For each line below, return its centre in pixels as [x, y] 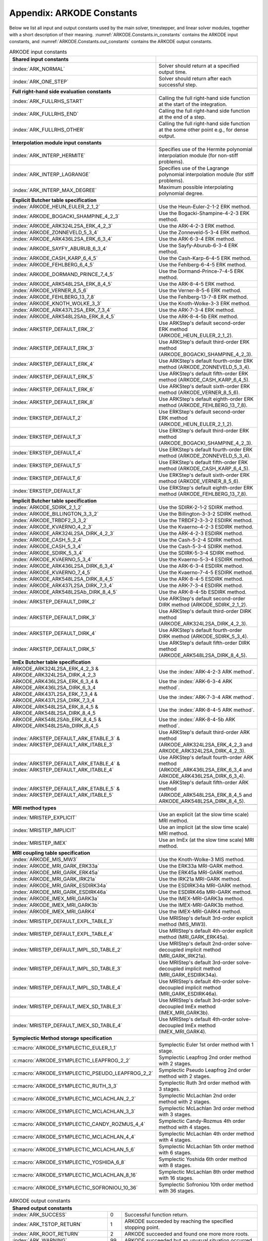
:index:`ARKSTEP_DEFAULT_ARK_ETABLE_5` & [66, 789]
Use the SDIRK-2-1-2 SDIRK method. [201, 507]
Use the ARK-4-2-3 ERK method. [197, 226]
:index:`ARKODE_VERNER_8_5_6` [50, 290]
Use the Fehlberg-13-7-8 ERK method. [203, 297]
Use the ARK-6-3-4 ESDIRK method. [201, 566]
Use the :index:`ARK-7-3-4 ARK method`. [206, 697]
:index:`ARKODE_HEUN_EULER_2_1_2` [56, 207]
